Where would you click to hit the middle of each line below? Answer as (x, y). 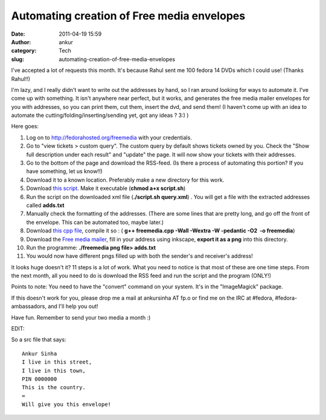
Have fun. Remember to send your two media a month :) (81, 317)
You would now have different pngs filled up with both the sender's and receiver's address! (140, 256)
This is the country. (54, 388)
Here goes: (25, 126)
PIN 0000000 (40, 379)
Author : (21, 42)
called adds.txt (45, 205)
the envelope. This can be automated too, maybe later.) (95, 222)
